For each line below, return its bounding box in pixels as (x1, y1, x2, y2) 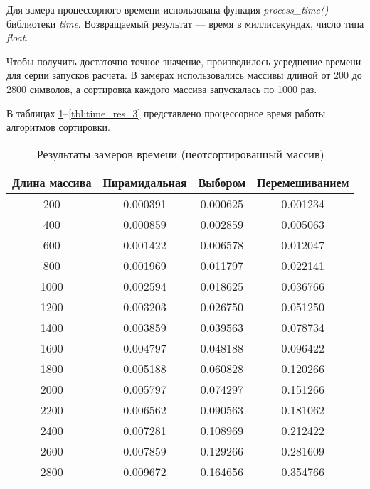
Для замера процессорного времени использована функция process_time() (6, 2, 329, 16)
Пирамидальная (102, 173, 187, 190)
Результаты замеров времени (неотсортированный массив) (36, 145, 324, 162)
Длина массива (12, 173, 92, 190)
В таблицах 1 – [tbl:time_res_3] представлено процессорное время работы (6, 105, 326, 120)
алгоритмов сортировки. (6, 119, 110, 134)
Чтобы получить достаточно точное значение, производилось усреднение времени (6, 53, 361, 68)
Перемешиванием (257, 173, 349, 190)
